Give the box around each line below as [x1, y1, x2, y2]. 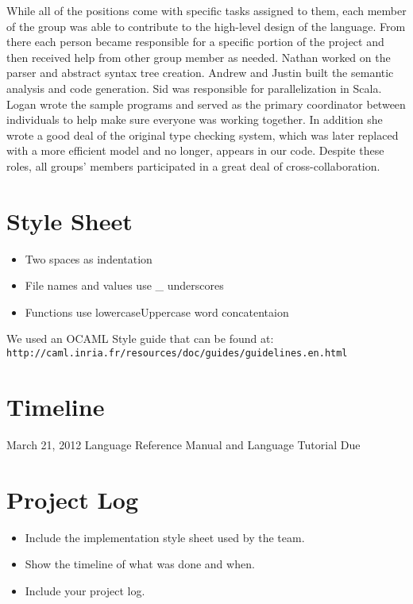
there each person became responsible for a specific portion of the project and [6, 33, 384, 50]
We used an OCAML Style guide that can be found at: [6, 330, 274, 347]
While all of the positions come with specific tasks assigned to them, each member [6, 2, 407, 18]
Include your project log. [25, 582, 145, 598]
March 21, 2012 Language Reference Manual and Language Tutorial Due [6, 436, 361, 452]
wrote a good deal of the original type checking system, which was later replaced [6, 126, 399, 143]
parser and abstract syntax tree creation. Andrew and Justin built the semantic [6, 64, 394, 81]
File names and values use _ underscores [25, 277, 224, 294]
